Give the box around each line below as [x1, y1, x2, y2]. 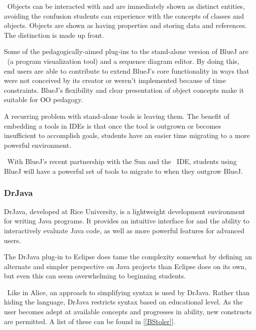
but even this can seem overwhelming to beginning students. [4, 271, 186, 281]
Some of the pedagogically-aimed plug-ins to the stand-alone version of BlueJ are [4, 46, 249, 56]
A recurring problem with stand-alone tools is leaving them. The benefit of [4, 110, 229, 121]
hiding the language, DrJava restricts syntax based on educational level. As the [4, 297, 243, 307]
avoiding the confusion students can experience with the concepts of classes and [4, 10, 244, 21]
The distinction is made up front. [4, 29, 104, 40]
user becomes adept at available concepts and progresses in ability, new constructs [4, 306, 252, 317]
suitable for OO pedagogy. [4, 94, 83, 105]
